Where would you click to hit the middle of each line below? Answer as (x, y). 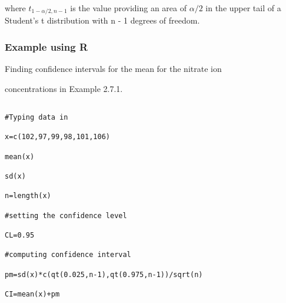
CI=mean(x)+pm (32, 294)
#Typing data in (36, 118)
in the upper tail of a (243, 8)
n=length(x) (28, 196)
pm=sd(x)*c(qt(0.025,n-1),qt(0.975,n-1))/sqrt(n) (104, 274)
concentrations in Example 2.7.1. (64, 88)
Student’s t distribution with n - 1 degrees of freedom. (102, 20)
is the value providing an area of (129, 8)
